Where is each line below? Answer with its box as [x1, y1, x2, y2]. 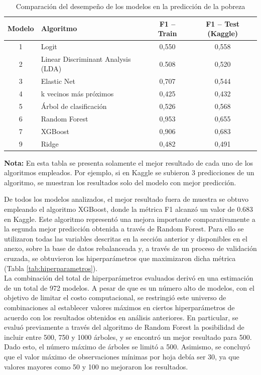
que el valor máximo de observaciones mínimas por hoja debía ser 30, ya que [4, 351, 239, 361]
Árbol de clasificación [41, 101, 107, 111]
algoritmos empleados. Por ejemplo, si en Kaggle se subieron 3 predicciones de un [4, 167, 254, 178]
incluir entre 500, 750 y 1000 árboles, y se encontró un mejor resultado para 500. [4, 331, 252, 342]
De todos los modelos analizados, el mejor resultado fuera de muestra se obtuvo [4, 194, 248, 204]
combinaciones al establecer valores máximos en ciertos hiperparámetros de [4, 302, 235, 312]
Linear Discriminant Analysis [41, 53, 131, 64]
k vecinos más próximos [41, 88, 114, 99]
